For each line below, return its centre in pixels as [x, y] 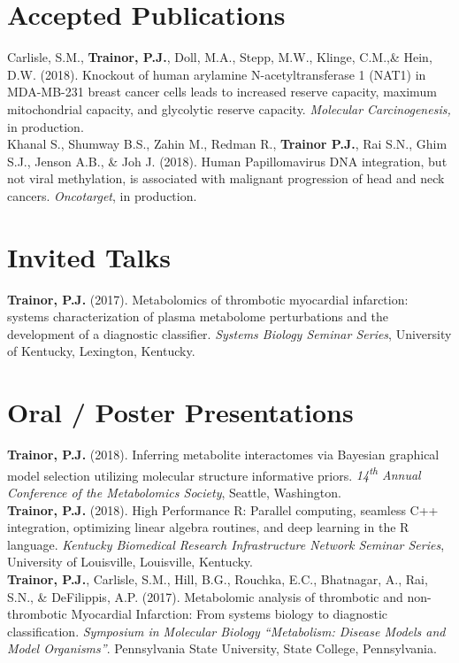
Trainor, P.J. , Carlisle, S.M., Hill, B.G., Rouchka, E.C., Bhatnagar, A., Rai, [218, 578]
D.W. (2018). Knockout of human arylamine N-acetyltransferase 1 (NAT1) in [217, 74]
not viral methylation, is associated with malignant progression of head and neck [226, 178]
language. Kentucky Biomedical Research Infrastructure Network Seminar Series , [226, 544]
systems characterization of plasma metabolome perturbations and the [198, 316]
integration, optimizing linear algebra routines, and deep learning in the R [208, 527]
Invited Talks [89, 256]
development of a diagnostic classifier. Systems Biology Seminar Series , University [229, 333]
